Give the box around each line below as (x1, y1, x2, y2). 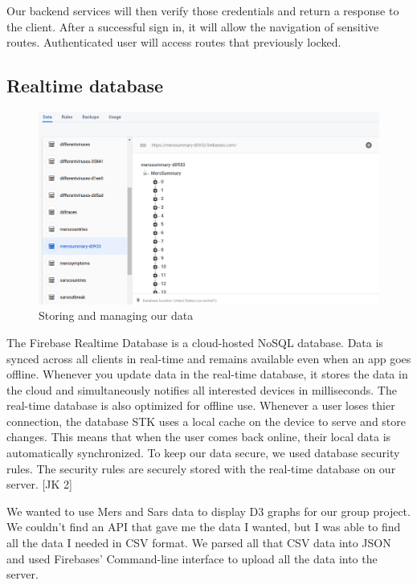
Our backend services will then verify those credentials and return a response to (6, 2, 399, 18)
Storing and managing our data (39, 307, 194, 324)
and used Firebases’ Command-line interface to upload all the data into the (6, 550, 378, 567)
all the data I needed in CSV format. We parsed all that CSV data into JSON (6, 534, 391, 551)
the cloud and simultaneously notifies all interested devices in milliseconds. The (6, 381, 397, 398)
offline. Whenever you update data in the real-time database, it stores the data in (6, 366, 408, 382)
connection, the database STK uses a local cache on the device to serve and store (6, 412, 406, 429)
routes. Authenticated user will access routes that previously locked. (6, 34, 341, 51)
